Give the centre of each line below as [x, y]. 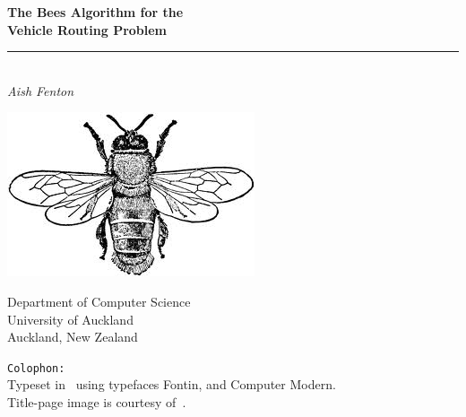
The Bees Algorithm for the [95, 12]
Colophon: [36, 368]
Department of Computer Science [99, 301]
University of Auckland [70, 319]
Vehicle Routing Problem [87, 29]
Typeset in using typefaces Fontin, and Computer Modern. [172, 384]
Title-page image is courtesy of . [97, 402]
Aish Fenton [41, 90]
